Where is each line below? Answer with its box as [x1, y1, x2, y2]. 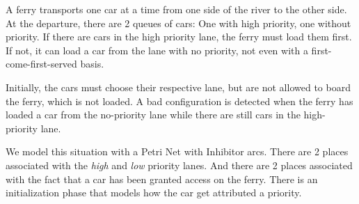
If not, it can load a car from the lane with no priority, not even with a [6, 42, 308, 57]
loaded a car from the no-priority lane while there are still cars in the [6, 107, 301, 122]
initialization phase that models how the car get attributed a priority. [6, 185, 302, 200]
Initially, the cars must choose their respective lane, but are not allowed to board [6, 79, 351, 94]
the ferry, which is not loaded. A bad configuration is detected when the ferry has [6, 93, 353, 108]
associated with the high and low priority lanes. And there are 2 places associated [6, 157, 353, 172]
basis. [80, 56, 104, 71]
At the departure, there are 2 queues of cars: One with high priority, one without [6, 15, 351, 30]
